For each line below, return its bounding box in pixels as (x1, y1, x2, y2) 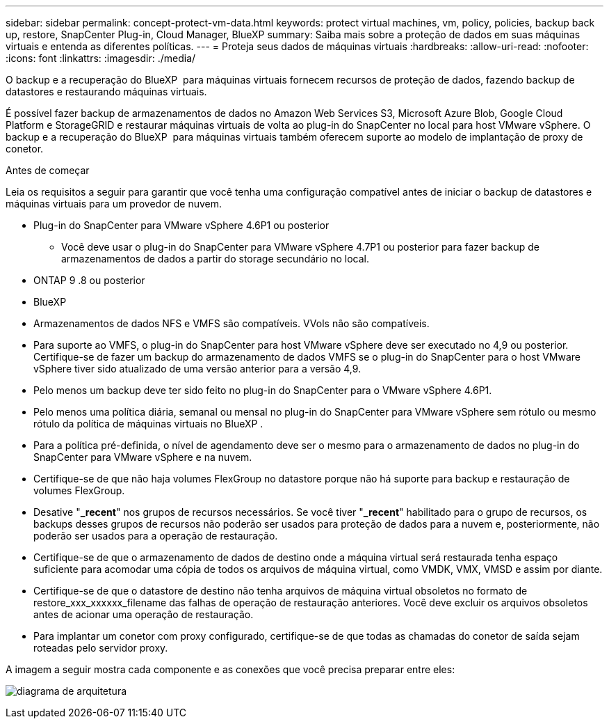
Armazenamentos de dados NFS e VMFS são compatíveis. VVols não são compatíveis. (33, 317, 430, 329)
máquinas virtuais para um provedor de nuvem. (6, 198, 222, 210)
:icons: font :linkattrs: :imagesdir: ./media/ (6, 52, 196, 64)
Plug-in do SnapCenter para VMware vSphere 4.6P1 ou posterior (33, 219, 330, 231)
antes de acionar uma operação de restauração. (33, 608, 254, 620)
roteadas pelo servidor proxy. (33, 642, 168, 654)
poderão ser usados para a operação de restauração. (33, 530, 278, 542)
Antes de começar (6, 164, 90, 176)
